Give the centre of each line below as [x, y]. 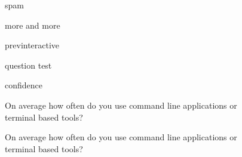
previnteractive [32, 45]
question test [28, 65]
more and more [33, 25]
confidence [24, 85]
